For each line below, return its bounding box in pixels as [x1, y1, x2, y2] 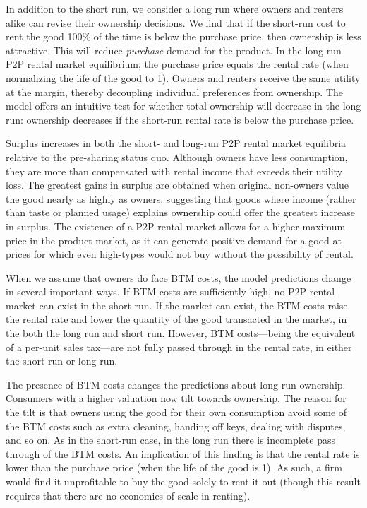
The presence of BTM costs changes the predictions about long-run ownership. [6, 377, 346, 391]
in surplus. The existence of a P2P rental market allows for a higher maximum [6, 218, 346, 233]
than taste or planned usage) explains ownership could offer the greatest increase [6, 205, 355, 220]
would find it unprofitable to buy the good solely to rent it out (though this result [6, 474, 361, 488]
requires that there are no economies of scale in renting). [6, 488, 251, 502]
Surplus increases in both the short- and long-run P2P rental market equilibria [6, 136, 347, 150]
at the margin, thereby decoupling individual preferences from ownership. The [6, 84, 343, 99]
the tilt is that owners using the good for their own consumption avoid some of [6, 405, 347, 420]
